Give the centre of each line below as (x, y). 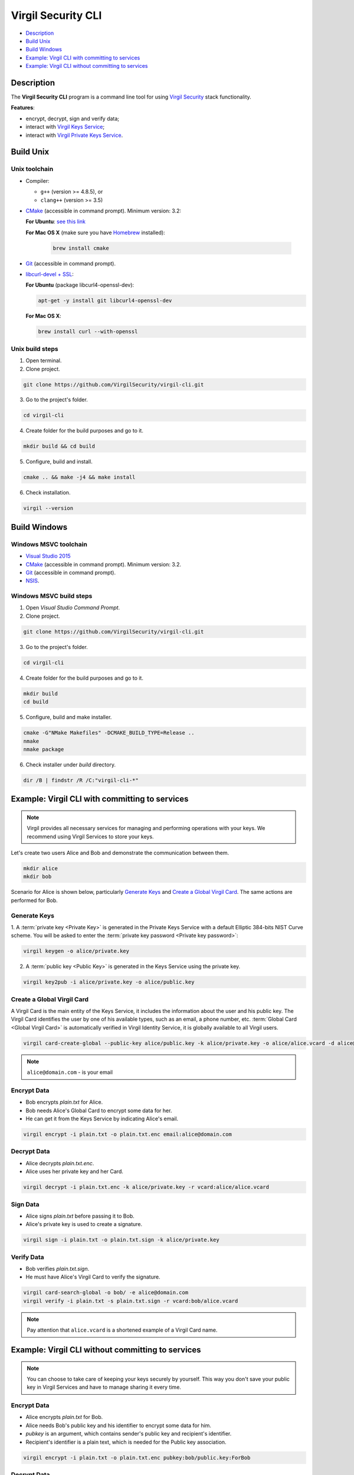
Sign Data (25, 1204)
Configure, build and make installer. (69, 717)
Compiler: (37, 181)
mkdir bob (37, 877)
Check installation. (48, 493)
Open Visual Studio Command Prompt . (73, 608)
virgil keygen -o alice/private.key (76, 951)
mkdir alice (41, 868)
